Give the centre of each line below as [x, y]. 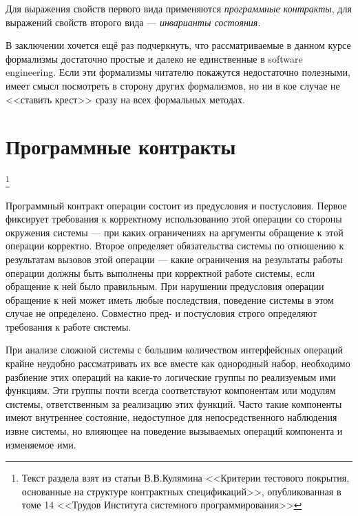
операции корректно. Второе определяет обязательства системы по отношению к [175, 246]
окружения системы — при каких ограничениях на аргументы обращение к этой [175, 232]
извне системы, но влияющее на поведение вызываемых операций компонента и [174, 431]
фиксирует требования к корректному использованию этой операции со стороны [174, 219]
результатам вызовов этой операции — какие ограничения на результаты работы [174, 259]
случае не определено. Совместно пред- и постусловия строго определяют [161, 313]
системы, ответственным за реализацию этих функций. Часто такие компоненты [174, 403]
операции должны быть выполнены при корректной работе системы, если [160, 272]
